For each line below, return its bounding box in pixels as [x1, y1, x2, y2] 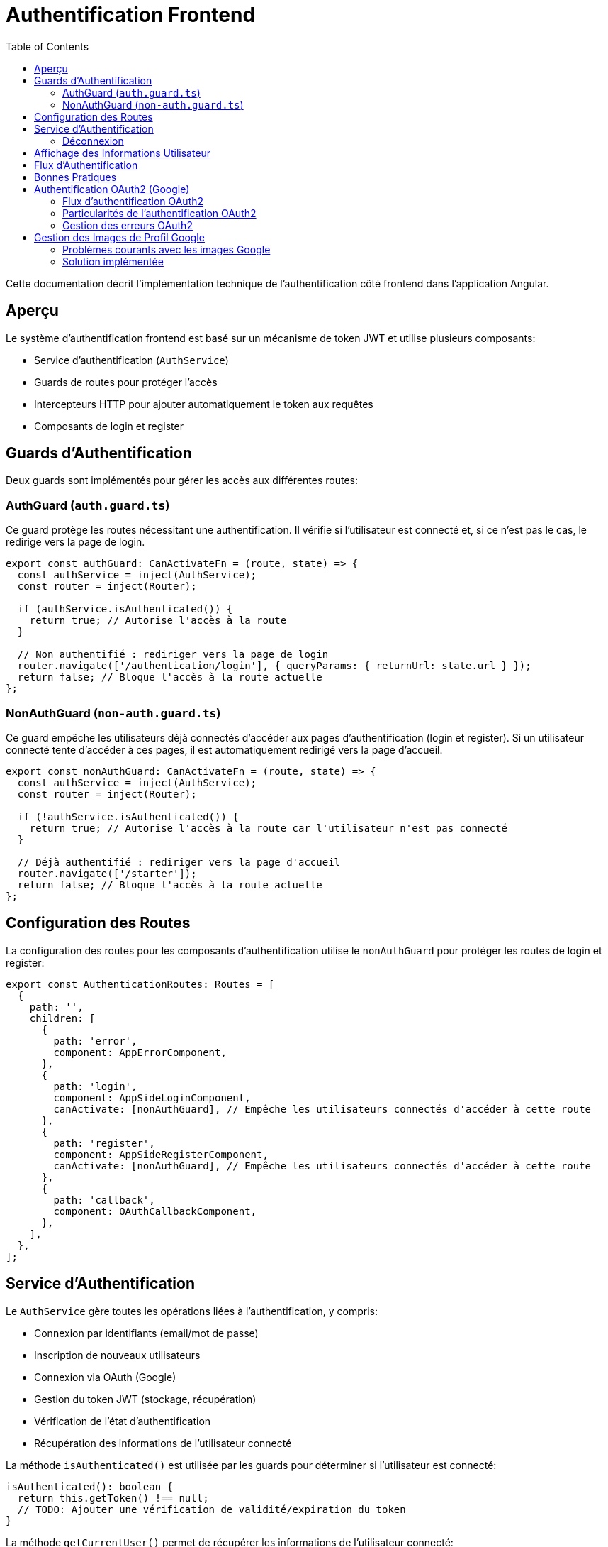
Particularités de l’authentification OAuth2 [62, 207, 257, 219]
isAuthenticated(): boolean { [6, 1480, 174, 1492]
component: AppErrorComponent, [53, 1046, 227, 1058]
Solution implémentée [62, 255, 164, 268]
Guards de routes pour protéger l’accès [34, 375, 218, 388]
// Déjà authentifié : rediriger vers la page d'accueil [17, 856, 341, 868]
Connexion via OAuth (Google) [34, 1370, 176, 1383]
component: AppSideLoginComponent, [53, 1091, 251, 1103]
